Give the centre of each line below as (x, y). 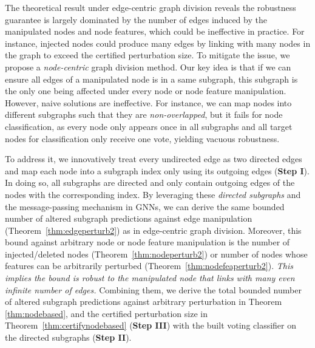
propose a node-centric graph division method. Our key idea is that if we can (148, 67)
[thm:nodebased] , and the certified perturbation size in (106, 313)
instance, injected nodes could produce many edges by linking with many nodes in (158, 43)
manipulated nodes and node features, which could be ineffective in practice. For (155, 31)
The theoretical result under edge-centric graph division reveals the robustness (151, 7)
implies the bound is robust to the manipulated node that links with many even (150, 278)
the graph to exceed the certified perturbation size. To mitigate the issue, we (147, 55)
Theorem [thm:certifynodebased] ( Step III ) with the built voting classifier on (151, 325)
